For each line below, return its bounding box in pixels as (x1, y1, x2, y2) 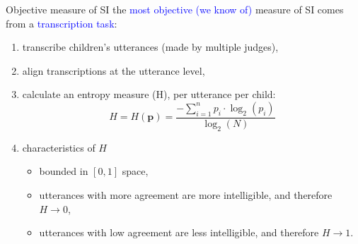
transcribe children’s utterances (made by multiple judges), (22, 39, 279, 54)
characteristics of (22, 140, 96, 154)
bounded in (39, 164, 88, 178)
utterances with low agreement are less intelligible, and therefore (39, 225, 319, 240)
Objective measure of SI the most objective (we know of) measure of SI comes (6, 2, 344, 16)
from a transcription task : (6, 16, 117, 30)
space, (122, 164, 149, 178)
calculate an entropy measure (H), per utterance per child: (22, 87, 276, 102)
